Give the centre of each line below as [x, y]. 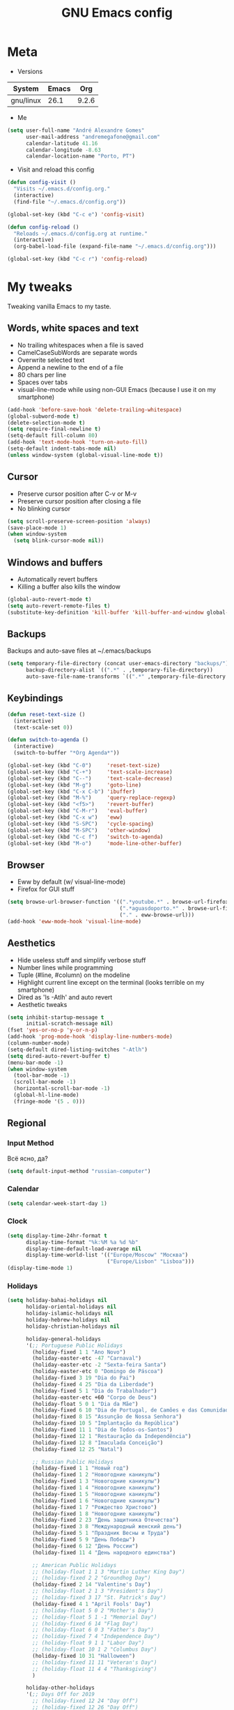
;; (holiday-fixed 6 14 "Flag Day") [85, 1624]
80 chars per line [42, 374]
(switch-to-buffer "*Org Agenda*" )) [67, 753]
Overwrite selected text [51, 360]
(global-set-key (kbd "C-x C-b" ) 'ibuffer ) [71, 792]
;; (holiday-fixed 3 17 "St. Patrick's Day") [100, 1598]
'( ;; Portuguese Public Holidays [74, 1345]
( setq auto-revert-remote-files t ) [59, 606]
